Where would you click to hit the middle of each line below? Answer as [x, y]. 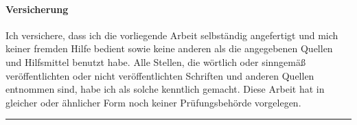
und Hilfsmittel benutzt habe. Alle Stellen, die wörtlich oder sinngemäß [156, 61]
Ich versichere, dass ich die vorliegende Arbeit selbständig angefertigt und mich [172, 35]
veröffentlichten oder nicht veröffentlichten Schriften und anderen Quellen [160, 75]
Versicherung [37, 9]
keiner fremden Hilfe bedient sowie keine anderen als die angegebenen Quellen [169, 48]
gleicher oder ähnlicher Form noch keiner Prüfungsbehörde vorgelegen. [153, 102]
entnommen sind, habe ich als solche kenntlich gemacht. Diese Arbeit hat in [165, 89]
